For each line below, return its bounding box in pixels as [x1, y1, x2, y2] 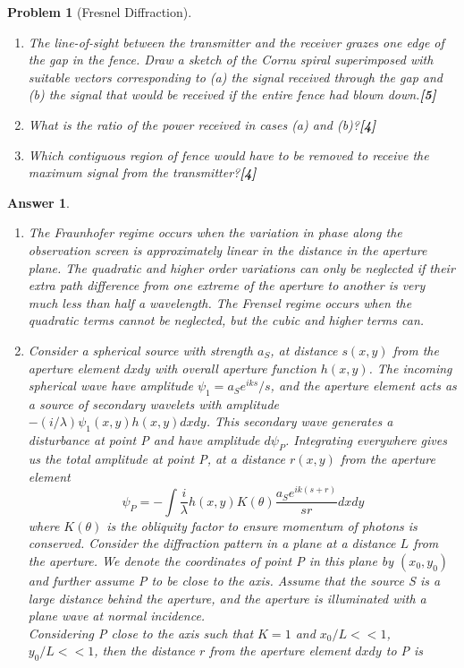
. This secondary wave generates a [206, 412, 393, 431]
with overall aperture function [154, 358, 316, 377]
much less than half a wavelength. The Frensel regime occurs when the [28, 293, 412, 312]
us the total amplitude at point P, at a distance [28, 450, 285, 468]
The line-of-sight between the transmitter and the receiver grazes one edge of [28, 32, 444, 51]
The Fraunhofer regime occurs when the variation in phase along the [28, 223, 402, 242]
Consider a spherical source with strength [28, 340, 253, 359]
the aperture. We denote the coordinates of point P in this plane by [28, 552, 394, 570]
